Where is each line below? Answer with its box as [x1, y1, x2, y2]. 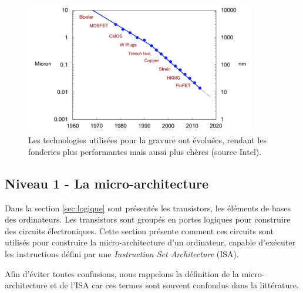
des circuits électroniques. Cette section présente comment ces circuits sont [5, 224, 274, 237]
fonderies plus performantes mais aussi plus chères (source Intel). [28, 145, 262, 157]
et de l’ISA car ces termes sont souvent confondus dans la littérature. [50, 279, 299, 291]
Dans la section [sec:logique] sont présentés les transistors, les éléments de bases [5, 201, 291, 214]
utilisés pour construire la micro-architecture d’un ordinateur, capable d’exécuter [5, 236, 295, 248]
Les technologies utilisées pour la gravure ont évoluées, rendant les [28, 134, 267, 146]
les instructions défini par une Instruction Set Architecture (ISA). [5, 248, 239, 260]
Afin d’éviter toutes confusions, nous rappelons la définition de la [5, 267, 239, 279]
